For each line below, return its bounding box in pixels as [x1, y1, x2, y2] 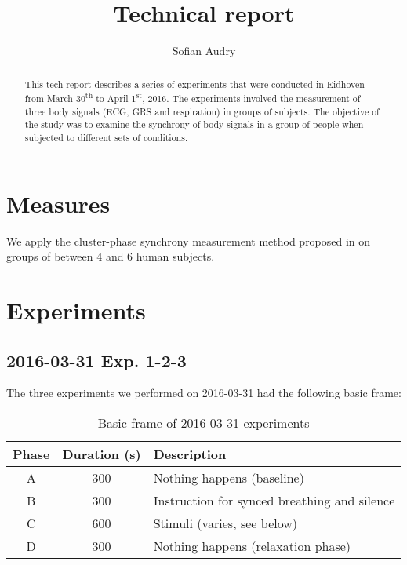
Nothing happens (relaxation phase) [153, 537, 351, 556]
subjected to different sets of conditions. [24, 131, 188, 144]
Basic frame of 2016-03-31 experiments [97, 414, 310, 432]
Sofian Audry [172, 42, 236, 59]
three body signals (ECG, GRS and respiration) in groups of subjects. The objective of [24, 104, 380, 118]
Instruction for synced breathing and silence [153, 491, 395, 510]
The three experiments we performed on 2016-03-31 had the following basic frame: [6, 385, 402, 401]
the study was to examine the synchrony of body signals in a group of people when [24, 118, 364, 131]
